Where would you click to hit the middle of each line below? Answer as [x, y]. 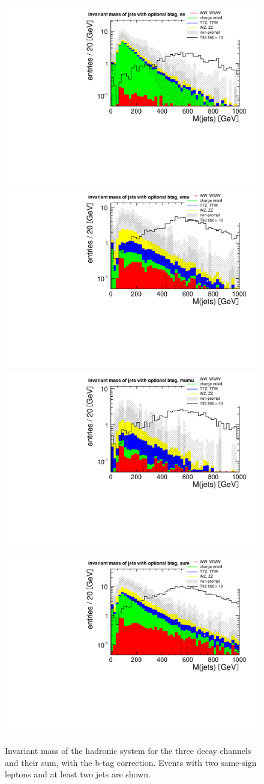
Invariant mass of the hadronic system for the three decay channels [128, 750]
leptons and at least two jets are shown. [78, 774]
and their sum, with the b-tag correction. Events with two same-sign [131, 762]
